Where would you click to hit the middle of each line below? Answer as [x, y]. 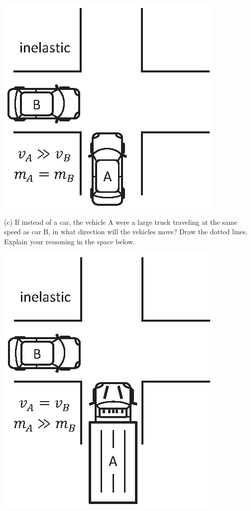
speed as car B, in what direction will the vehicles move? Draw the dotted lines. [126, 232]
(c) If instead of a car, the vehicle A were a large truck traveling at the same [121, 222]
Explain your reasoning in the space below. [69, 241]
